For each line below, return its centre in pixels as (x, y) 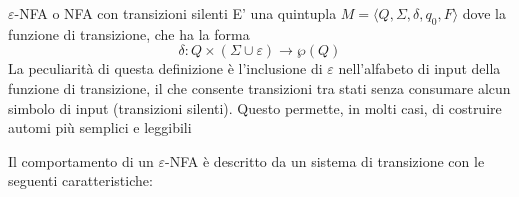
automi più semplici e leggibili (100, 127)
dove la (484, 13)
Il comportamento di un (81, 160)
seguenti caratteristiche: (80, 180)
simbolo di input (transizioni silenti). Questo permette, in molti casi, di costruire (255, 107)
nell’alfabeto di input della (419, 68)
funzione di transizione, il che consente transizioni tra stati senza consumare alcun (259, 87)
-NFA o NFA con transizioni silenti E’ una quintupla (175, 13)
